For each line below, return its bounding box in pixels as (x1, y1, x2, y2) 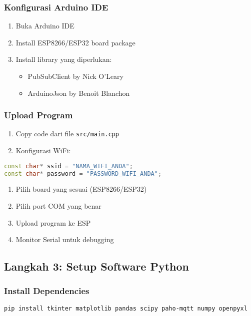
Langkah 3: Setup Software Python (4, 259, 189, 274)
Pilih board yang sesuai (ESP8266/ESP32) (15, 184, 147, 194)
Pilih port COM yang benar (15, 201, 101, 211)
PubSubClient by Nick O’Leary (27, 71, 124, 81)
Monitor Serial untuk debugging (15, 234, 114, 245)
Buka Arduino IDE (15, 20, 74, 31)
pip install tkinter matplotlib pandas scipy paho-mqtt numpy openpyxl (4, 305, 247, 312)
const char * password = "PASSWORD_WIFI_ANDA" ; (4, 170, 162, 177)
